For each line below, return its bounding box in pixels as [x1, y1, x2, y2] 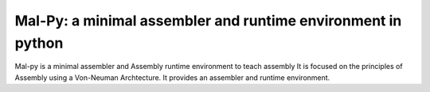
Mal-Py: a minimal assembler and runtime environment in [14, 12, 402, 29]
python [14, 34, 64, 52]
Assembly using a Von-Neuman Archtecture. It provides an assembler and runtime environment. [14, 72, 330, 82]
